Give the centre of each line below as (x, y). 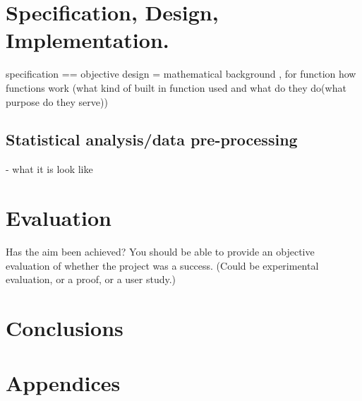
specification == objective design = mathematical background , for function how (181, 74)
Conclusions (65, 327)
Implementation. (88, 40)
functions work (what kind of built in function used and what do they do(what (176, 87)
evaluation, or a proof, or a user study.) (91, 279)
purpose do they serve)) (57, 101)
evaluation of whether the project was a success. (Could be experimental (162, 265)
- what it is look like (49, 169)
